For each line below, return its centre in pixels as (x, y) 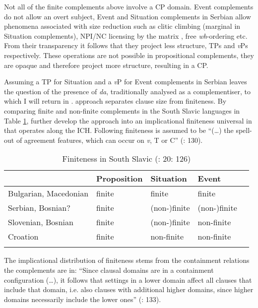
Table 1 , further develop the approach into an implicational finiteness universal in (128, 120)
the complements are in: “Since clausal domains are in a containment (109, 270)
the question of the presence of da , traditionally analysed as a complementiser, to (128, 91)
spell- (244, 130)
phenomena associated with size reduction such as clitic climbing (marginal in (122, 26)
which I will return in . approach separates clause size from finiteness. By (115, 101)
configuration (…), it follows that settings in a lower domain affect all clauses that (128, 279)
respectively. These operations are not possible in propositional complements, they (129, 55)
